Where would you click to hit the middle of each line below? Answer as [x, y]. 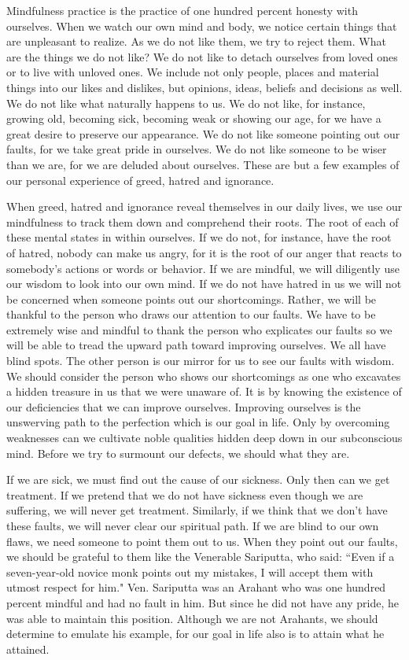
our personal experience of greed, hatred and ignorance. [140, 180]
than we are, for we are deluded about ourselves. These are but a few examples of [203, 164]
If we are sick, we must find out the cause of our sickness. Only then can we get [198, 479]
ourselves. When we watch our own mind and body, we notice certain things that [202, 26]
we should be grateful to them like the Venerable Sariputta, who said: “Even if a [201, 557]
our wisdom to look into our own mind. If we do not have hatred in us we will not [204, 284]
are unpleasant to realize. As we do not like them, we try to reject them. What [196, 41]
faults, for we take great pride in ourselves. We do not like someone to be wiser [197, 149]
